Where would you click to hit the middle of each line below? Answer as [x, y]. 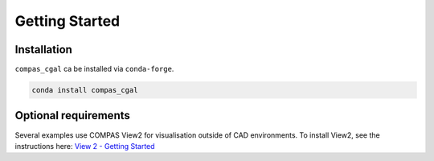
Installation [43, 50]
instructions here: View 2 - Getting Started [85, 146]
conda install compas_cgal [85, 90]
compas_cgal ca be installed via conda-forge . [94, 69]
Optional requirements [72, 116]
